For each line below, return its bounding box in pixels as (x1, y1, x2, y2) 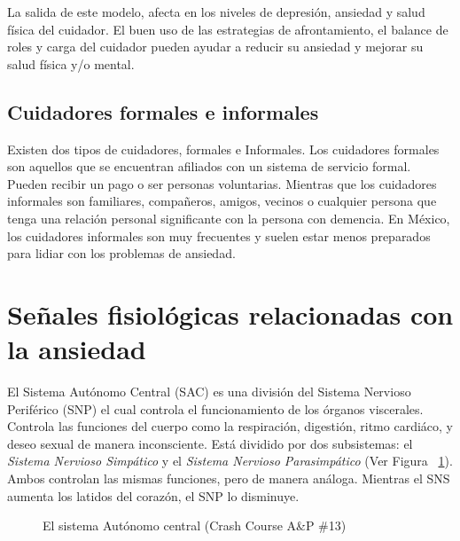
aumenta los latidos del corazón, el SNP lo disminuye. (7, 486, 300, 505)
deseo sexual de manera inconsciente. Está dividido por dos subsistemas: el (7, 434, 413, 452)
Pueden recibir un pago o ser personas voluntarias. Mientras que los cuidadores (7, 174, 437, 192)
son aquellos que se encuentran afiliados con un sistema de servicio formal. (7, 157, 411, 176)
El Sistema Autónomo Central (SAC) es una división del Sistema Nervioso (7, 382, 411, 401)
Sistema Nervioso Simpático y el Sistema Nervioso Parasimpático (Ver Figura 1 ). (7, 451, 453, 470)
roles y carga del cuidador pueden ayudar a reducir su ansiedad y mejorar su (7, 37, 424, 56)
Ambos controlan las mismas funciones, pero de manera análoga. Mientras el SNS (7, 469, 450, 488)
